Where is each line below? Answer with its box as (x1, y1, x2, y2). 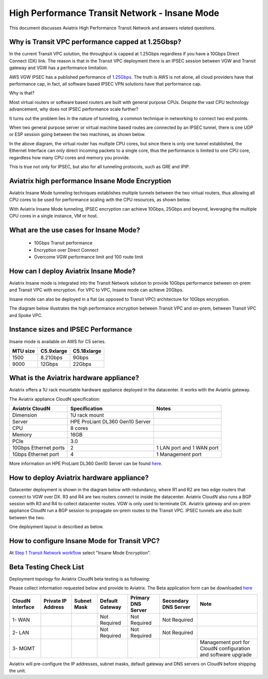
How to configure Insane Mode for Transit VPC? (9, 537, 160, 545)
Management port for (200, 639, 250, 646)
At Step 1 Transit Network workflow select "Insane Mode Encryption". (9, 550, 151, 556)
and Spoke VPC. (9, 312, 43, 318)
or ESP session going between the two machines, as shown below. (9, 131, 146, 137)
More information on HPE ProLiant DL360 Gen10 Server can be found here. (9, 460, 163, 466)
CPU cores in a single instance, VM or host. (9, 213, 98, 219)
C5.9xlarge (40, 347, 67, 354)
